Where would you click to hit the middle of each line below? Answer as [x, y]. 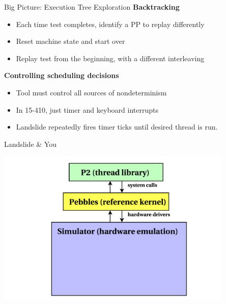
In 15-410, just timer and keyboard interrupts [87, 109]
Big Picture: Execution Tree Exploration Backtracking [92, 7]
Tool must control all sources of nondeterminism [91, 92]
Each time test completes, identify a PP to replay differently [110, 24]
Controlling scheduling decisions [62, 75]
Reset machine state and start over [70, 41]
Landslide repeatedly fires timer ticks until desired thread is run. [117, 127]
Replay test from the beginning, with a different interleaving [110, 58]
